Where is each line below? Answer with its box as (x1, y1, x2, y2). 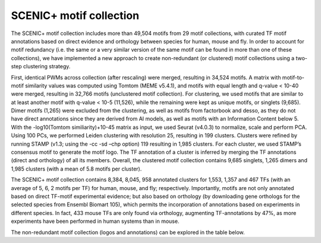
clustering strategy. (23, 63, 71, 70)
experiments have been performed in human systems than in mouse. (11, 217, 180, 225)
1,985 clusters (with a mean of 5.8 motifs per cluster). (11, 165, 142, 172)
